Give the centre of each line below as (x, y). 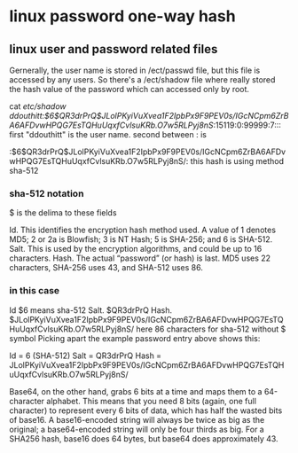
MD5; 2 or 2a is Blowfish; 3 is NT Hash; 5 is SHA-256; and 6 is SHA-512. (141, 239)
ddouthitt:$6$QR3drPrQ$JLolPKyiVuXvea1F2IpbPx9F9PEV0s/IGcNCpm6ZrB (149, 116)
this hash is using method (237, 161)
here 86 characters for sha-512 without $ (211, 329)
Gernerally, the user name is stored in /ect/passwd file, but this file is (135, 70)
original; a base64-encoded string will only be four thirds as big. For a (137, 429)
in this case (35, 291)
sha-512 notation (47, 193)
